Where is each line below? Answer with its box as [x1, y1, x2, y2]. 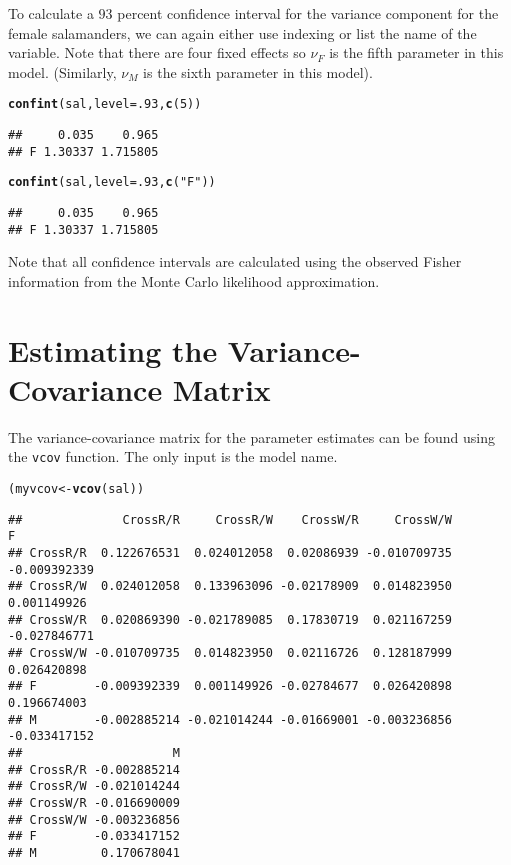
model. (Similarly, [8, 61, 117, 82]
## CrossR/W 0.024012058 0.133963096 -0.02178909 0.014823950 [8, 579, 452, 594]
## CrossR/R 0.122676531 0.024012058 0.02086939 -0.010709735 [8, 546, 452, 561]
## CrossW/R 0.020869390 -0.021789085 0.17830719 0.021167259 [8, 612, 452, 627]
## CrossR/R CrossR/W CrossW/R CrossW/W [8, 512, 452, 527]
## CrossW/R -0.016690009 [8, 795, 180, 810]
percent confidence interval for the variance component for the [117, 3, 499, 23]
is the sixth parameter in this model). [143, 61, 373, 82]
